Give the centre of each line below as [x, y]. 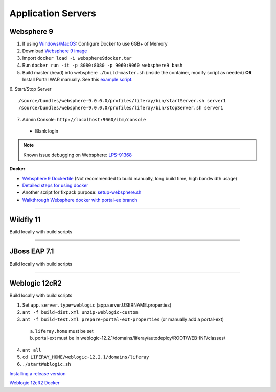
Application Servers [53, 13]
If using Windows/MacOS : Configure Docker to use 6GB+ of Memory [95, 44]
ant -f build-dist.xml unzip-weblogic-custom [80, 312]
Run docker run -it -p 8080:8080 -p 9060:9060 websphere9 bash [102, 65]
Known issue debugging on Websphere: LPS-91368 [78, 155]
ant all [32, 350]
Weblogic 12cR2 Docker [34, 383]
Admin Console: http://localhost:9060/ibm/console [84, 119]
